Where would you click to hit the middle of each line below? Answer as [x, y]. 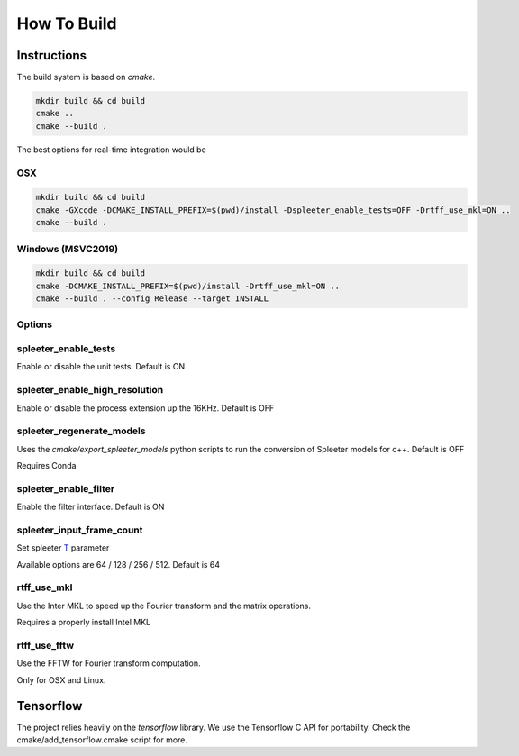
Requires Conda [46, 466]
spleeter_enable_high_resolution [90, 390]
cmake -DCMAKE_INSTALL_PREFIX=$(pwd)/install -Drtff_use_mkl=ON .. [188, 286]
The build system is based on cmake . [86, 77]
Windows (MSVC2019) [68, 249]
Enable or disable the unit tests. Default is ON [101, 367]
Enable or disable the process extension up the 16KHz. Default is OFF [146, 408]
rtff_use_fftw [46, 646]
